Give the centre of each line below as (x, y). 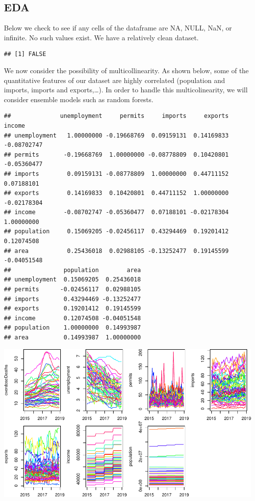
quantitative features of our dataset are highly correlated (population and (115, 80)
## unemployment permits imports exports (116, 116)
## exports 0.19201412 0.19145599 (73, 309)
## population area (73, 270)
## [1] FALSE (25, 54)
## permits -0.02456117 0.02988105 (73, 290)
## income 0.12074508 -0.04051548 (73, 318)
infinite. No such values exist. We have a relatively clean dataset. (101, 37)
